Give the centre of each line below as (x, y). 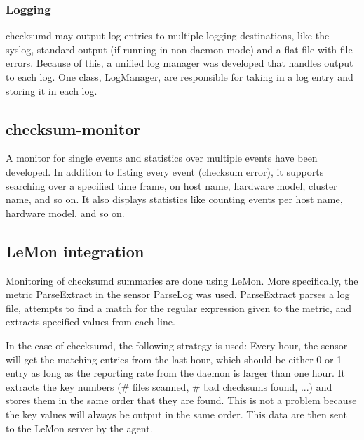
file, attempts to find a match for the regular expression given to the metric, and (179, 308)
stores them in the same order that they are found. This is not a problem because (181, 400)
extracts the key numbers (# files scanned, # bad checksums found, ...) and (169, 386)
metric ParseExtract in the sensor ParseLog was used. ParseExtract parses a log (178, 294)
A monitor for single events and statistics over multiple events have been (162, 158)
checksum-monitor (73, 128)
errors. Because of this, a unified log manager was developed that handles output (180, 63)
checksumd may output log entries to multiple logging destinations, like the (168, 35)
